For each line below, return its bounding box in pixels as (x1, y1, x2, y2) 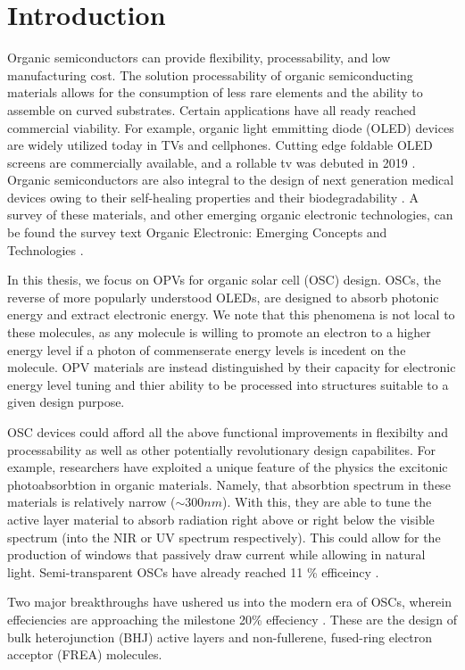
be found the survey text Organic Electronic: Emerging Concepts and (7, 223, 387, 242)
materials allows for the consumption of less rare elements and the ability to (7, 83, 423, 102)
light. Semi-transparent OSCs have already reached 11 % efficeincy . (7, 562, 379, 581)
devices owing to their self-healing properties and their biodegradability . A (7, 187, 419, 206)
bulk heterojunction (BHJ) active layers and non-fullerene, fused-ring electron (7, 627, 432, 646)
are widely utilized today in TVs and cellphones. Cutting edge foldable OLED (7, 136, 433, 154)
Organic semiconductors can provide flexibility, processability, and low (7, 48, 391, 67)
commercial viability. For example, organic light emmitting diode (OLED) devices (7, 118, 454, 136)
